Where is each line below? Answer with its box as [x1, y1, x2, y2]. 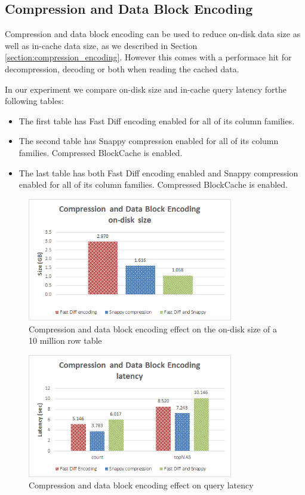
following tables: [5, 94, 64, 107]
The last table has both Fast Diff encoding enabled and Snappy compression [19, 166, 298, 179]
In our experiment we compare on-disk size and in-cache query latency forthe [5, 82, 287, 95]
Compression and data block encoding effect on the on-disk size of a [29, 322, 278, 335]
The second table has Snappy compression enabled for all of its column [19, 135, 279, 147]
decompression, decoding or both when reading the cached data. [5, 62, 239, 75]
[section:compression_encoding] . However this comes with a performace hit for [5, 51, 292, 63]
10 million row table [29, 334, 102, 347]
